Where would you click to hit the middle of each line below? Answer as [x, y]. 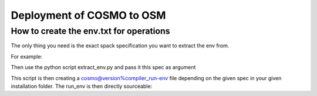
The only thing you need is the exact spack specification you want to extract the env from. [120, 46]
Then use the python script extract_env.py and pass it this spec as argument [103, 67]
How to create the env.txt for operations [90, 31]
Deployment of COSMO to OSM [88, 15]
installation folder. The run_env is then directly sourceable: [82, 86]
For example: [27, 56]
